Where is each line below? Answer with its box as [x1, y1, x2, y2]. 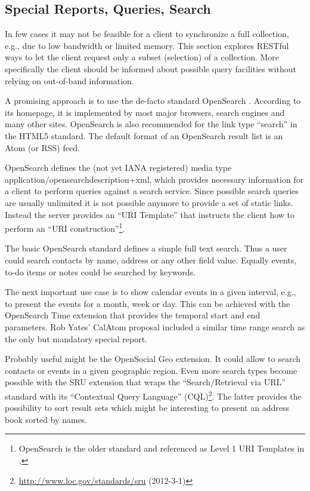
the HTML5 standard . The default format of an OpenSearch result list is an [5, 129, 283, 142]
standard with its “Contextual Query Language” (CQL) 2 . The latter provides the [5, 388, 302, 402]
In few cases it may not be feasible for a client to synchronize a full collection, [5, 27, 289, 40]
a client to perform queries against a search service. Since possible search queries [5, 185, 299, 197]
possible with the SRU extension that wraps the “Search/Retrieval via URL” [5, 376, 286, 388]
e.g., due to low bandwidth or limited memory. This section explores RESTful [5, 39, 289, 51]
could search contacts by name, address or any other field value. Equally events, [5, 253, 297, 266]
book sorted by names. [5, 413, 88, 425]
